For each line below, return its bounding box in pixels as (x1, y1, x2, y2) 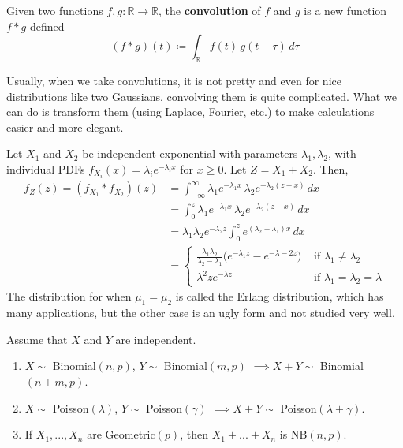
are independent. (115, 330, 196, 347)
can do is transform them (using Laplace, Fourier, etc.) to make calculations (6, 103, 375, 120)
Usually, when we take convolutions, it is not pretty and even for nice (6, 72, 341, 88)
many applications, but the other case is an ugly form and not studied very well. (6, 304, 395, 321)
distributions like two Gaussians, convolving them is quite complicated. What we (6, 88, 397, 104)
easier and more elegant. (6, 118, 124, 135)
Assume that (6, 330, 68, 347)
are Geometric (87, 426, 155, 442)
